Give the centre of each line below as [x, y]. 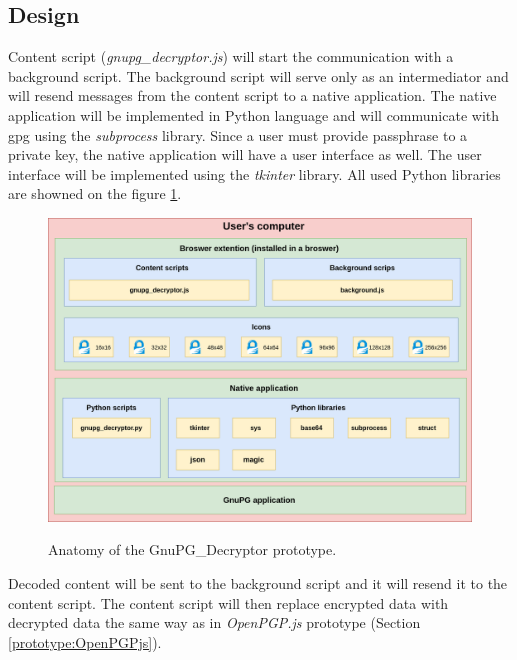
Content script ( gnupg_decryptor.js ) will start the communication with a [231, 56]
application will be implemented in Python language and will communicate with [254, 114]
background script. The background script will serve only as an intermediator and [258, 75]
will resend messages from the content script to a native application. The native [252, 95]
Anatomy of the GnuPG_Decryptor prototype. [192, 549]
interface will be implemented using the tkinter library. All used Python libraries [254, 173]
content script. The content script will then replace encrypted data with [228, 602]
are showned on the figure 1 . [95, 193]
